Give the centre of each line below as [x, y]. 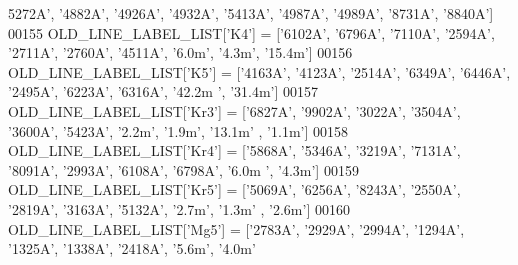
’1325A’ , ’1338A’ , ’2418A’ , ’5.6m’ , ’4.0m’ [132, 248]
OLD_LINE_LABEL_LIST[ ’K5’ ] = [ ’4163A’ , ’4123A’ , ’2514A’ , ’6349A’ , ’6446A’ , [259, 71]
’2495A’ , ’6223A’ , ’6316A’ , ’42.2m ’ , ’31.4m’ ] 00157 [163, 91]
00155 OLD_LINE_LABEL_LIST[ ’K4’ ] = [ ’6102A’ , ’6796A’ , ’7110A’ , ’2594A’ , [251, 32]
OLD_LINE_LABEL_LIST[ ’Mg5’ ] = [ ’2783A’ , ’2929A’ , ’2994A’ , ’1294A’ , [236, 228]
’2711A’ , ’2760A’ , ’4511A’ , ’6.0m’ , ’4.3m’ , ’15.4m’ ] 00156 [180, 52]
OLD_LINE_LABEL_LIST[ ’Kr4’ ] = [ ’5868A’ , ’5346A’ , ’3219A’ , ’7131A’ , [234, 150]
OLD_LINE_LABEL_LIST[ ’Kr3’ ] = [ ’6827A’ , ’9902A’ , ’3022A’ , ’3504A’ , [234, 110]
